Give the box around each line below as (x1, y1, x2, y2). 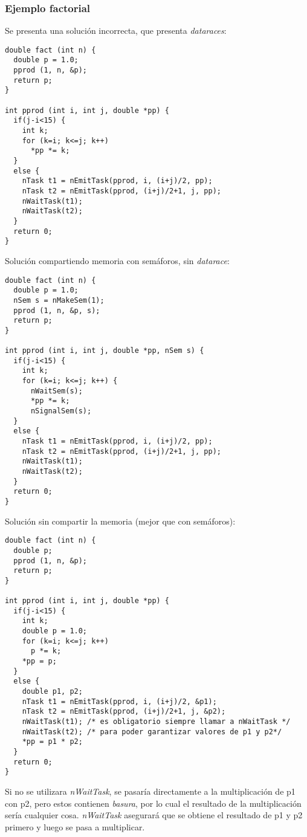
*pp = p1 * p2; (22, 737, 83, 746)
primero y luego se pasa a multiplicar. (5, 820, 145, 833)
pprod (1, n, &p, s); (13, 306, 100, 315)
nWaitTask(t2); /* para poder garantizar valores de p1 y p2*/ (22, 727, 282, 736)
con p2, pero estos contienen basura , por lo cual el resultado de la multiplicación (5, 797, 302, 809)
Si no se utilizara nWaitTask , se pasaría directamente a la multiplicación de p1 (5, 784, 296, 797)
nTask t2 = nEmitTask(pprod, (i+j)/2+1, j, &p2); (22, 707, 226, 716)
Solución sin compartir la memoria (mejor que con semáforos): (5, 514, 236, 527)
